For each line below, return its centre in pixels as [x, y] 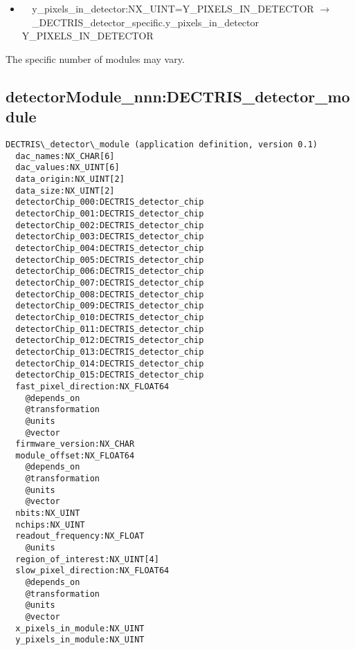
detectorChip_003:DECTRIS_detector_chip [110, 237]
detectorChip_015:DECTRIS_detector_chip [110, 375]
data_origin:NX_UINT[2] [70, 179]
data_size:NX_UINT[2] [65, 191]
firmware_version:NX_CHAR [75, 444]
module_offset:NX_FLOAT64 [75, 455]
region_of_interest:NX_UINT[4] [87, 559]
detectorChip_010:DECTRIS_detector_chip [110, 317]
